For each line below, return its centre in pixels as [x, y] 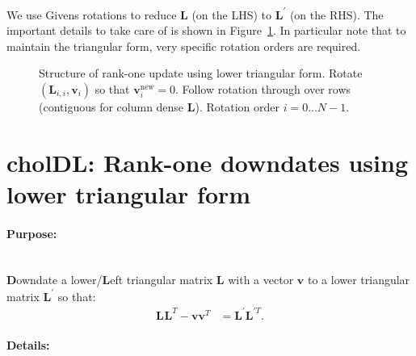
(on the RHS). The [336, 14]
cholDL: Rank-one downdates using [208, 162]
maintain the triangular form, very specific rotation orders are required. [184, 46]
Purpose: [32, 233]
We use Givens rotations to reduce [92, 14]
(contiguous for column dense [111, 106]
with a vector [261, 280]
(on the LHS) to [232, 14]
